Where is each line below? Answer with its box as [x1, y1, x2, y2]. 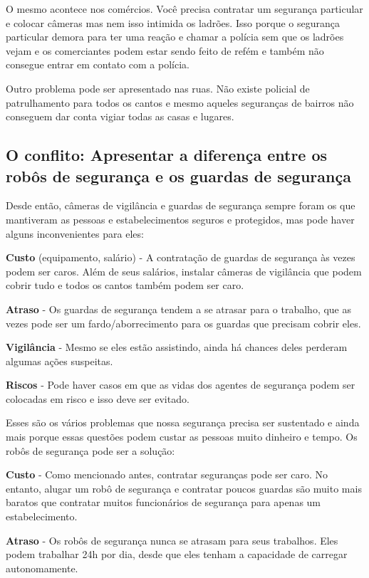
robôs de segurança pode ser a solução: [6, 443, 175, 458]
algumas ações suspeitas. [6, 353, 113, 368]
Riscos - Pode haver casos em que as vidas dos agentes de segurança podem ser [6, 377, 355, 392]
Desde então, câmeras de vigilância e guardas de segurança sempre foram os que [6, 198, 355, 213]
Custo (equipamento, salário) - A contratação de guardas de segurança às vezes [6, 250, 355, 265]
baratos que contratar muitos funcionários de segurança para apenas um [6, 495, 321, 510]
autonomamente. [6, 560, 78, 575]
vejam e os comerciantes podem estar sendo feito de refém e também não [6, 43, 324, 58]
